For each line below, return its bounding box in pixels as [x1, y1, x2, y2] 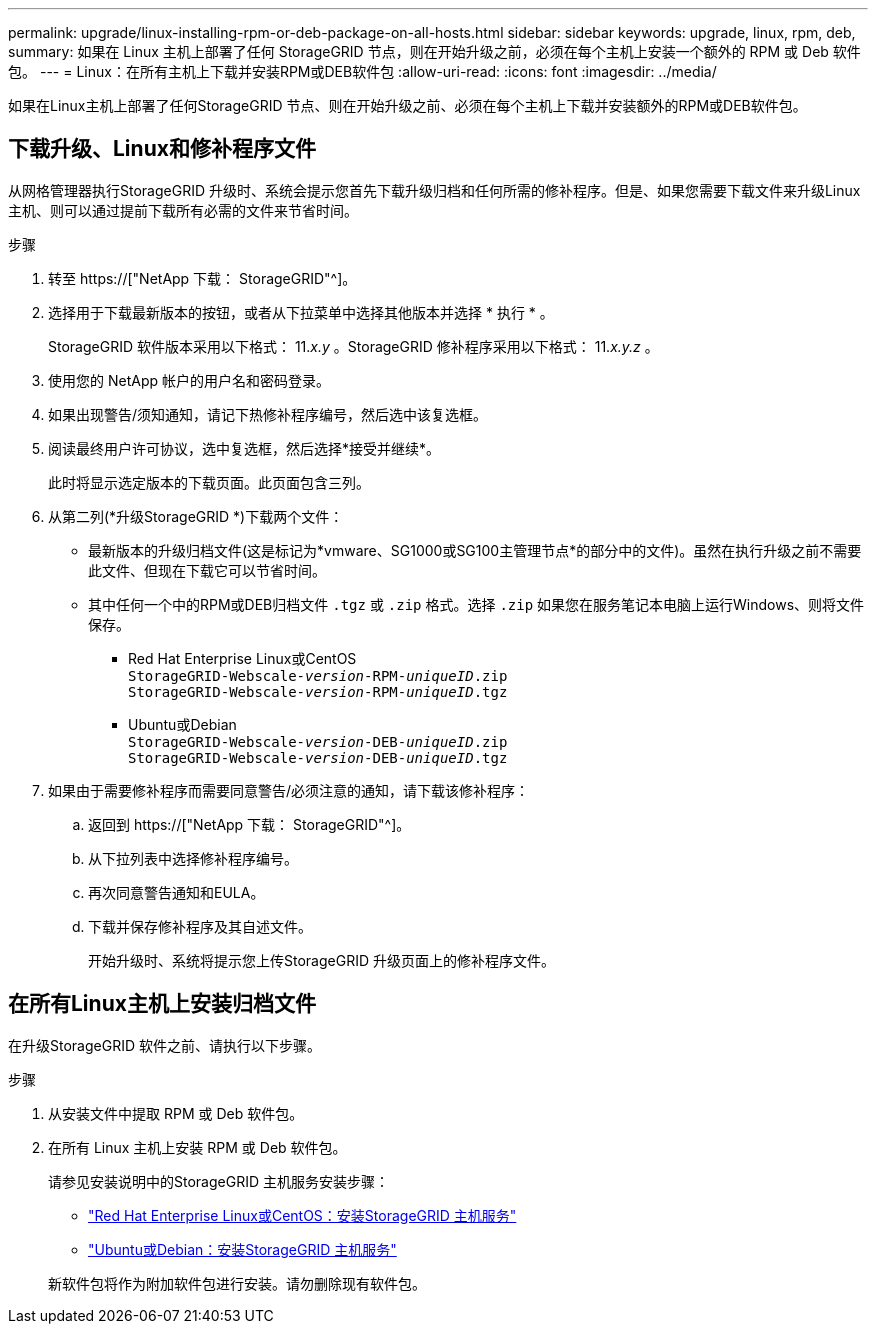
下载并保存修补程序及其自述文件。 [88, 917, 312, 935]
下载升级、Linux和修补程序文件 [8, 136, 316, 162]
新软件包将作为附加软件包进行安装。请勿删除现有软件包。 [48, 1274, 426, 1292]
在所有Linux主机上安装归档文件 [8, 991, 316, 1017]
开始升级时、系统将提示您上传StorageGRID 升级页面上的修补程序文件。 [88, 951, 555, 969]
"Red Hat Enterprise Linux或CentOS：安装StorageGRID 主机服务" [88, 1206, 517, 1224]
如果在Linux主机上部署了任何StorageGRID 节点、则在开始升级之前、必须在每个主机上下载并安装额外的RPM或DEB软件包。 [8, 97, 807, 114]
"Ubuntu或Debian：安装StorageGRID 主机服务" [88, 1240, 397, 1258]
